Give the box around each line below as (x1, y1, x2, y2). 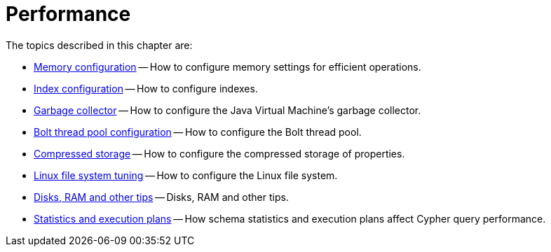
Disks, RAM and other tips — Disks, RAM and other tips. (34, 190, 289, 203)
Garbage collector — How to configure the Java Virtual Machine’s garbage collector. (34, 104, 421, 116)
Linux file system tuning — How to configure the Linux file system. (34, 169, 338, 181)
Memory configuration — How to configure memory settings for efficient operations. (34, 60, 421, 73)
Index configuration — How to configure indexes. (34, 82, 258, 94)
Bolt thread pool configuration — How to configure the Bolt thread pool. (34, 125, 362, 138)
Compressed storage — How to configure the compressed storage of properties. (34, 147, 405, 160)
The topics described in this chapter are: (6, 38, 193, 51)
